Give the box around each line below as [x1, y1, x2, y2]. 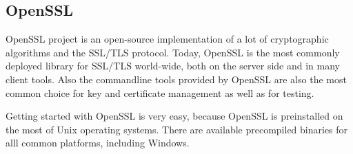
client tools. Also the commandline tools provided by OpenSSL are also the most [6, 71, 347, 86]
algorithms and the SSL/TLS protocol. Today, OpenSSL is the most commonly [6, 45, 340, 59]
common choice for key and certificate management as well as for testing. [6, 85, 314, 100]
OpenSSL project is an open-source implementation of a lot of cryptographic [6, 32, 329, 46]
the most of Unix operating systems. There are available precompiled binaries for [6, 122, 348, 136]
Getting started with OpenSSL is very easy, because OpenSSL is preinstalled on [6, 109, 343, 123]
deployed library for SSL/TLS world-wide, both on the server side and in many [6, 58, 340, 73]
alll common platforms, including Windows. [6, 135, 190, 150]
